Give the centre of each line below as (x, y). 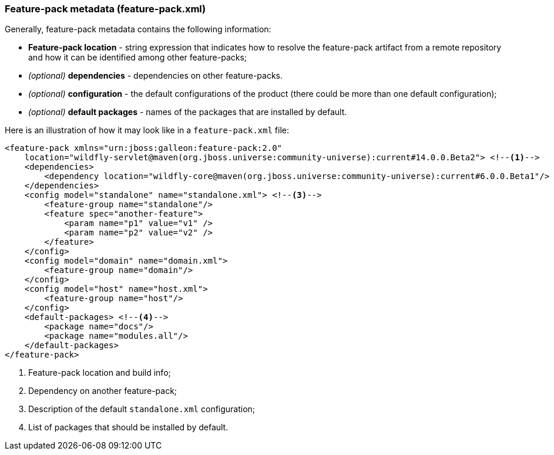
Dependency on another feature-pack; (103, 391)
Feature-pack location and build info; (100, 373)
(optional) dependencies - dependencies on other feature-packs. (156, 76)
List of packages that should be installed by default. (128, 427)
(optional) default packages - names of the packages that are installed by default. (188, 112)
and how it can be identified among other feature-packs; (138, 58)
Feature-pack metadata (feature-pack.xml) (105, 9)
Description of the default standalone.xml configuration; (142, 409)
